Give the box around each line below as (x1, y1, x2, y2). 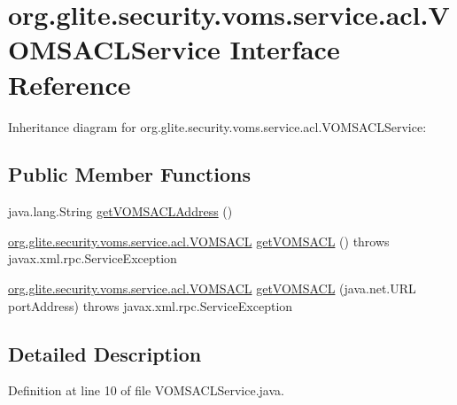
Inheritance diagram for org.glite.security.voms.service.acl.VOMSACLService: (8, 117, 427, 136)
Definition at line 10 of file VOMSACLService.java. (8, 381, 284, 400)
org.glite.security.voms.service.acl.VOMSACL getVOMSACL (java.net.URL (8, 279, 416, 298)
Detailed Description (8, 339, 202, 367)
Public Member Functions (8, 160, 251, 188)
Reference (8, 66, 131, 102)
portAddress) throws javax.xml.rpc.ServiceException (8, 296, 293, 315)
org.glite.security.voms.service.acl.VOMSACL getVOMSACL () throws (8, 231, 390, 250)
